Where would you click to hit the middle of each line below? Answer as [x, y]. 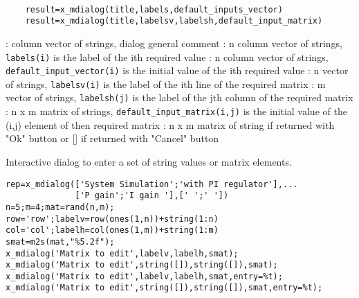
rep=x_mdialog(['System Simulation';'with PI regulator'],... [152, 184]
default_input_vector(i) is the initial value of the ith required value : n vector [177, 70]
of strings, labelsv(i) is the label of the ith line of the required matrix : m [166, 84]
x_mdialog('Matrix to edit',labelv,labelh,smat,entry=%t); [144, 276]
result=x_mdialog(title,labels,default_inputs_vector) [154, 9]
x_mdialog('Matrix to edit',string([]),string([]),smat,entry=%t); [164, 288]
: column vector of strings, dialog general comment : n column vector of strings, [174, 43]
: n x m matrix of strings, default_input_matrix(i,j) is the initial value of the [176, 111]
